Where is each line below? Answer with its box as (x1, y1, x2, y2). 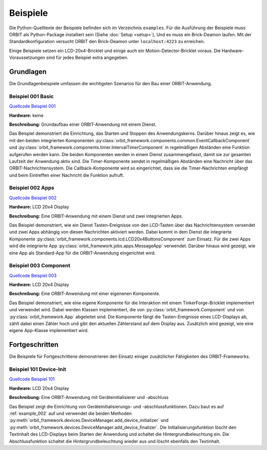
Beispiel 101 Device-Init (9, 366, 66, 373)
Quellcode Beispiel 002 (9, 195, 57, 201)
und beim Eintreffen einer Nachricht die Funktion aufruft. (9, 172, 125, 178)
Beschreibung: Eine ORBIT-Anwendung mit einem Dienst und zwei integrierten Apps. (9, 213, 183, 219)
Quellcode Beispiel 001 (9, 103, 56, 109)
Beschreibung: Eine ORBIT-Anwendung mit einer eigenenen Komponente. (9, 290, 161, 297)
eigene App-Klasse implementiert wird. (9, 328, 89, 334)
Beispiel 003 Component (9, 262, 70, 269)
